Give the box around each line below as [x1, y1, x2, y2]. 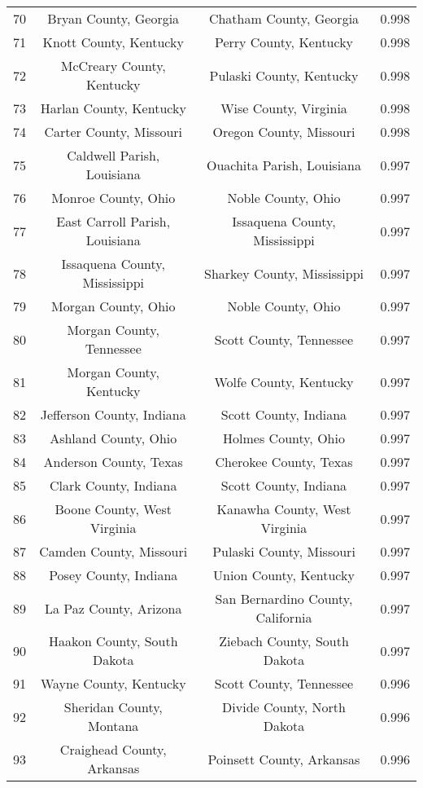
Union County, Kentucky [213, 566, 355, 584]
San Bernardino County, [215, 589, 353, 608]
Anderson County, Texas [43, 452, 183, 471]
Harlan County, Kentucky [40, 99, 186, 117]
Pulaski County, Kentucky [209, 65, 359, 85]
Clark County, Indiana [49, 476, 177, 495]
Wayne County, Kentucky [40, 674, 186, 693]
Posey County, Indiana [49, 566, 178, 584]
